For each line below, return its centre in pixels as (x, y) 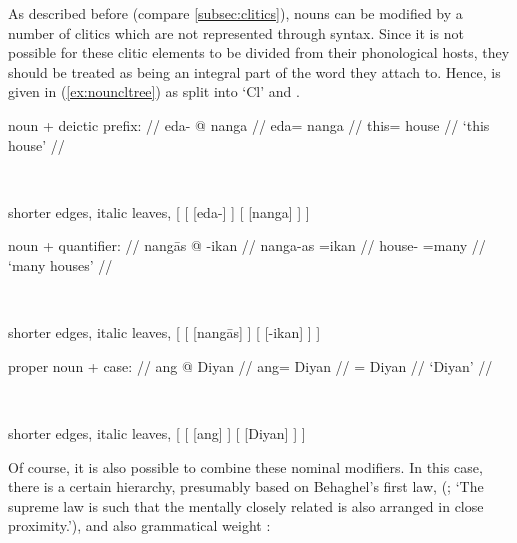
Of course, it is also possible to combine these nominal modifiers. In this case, (245, 466)
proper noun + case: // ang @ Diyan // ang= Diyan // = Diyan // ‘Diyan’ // (250, 365)
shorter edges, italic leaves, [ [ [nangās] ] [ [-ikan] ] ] (164, 332)
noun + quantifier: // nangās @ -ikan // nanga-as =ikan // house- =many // (247, 245)
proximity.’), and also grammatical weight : (139, 525)
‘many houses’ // (60, 264)
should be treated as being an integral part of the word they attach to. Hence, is (254, 71)
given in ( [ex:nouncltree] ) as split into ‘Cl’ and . (154, 91)
